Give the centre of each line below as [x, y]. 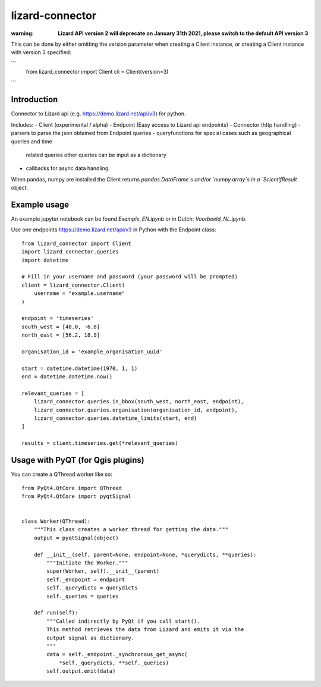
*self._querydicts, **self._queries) [114, 663]
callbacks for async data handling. [68, 168]
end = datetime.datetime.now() [67, 377]
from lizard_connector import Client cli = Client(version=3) [97, 72]
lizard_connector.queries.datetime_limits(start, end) [115, 418]
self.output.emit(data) [81, 671]
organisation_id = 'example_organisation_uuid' [92, 352]
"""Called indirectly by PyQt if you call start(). [123, 621]
